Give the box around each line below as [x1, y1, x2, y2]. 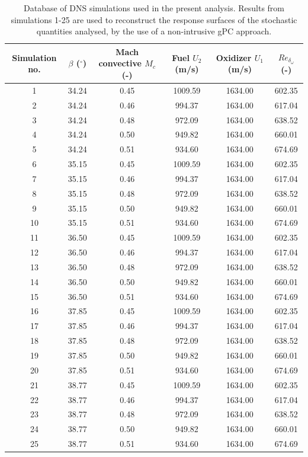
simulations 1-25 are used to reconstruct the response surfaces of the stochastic [11, 13, 297, 25]
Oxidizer [216, 51, 252, 63]
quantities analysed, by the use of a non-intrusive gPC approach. [36, 25, 272, 37]
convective [98, 57, 142, 69]
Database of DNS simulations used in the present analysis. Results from [23, 2, 284, 14]
